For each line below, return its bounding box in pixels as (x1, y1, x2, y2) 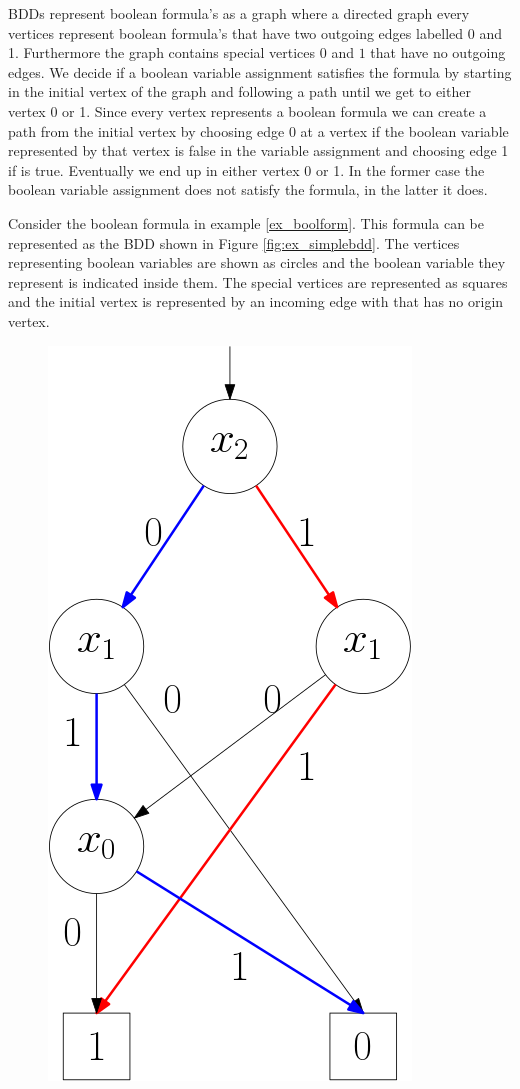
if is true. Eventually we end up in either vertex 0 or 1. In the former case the (8, 159, 485, 180)
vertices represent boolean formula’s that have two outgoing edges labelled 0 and (8, 22, 502, 43)
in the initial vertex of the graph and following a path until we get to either (8, 81, 471, 102)
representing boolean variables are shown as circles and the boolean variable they (8, 252, 506, 273)
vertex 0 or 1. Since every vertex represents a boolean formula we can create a (8, 100, 487, 121)
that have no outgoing (370, 42, 506, 63)
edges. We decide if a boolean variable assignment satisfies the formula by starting (8, 61, 512, 82)
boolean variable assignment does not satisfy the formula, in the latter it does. (8, 179, 488, 200)
